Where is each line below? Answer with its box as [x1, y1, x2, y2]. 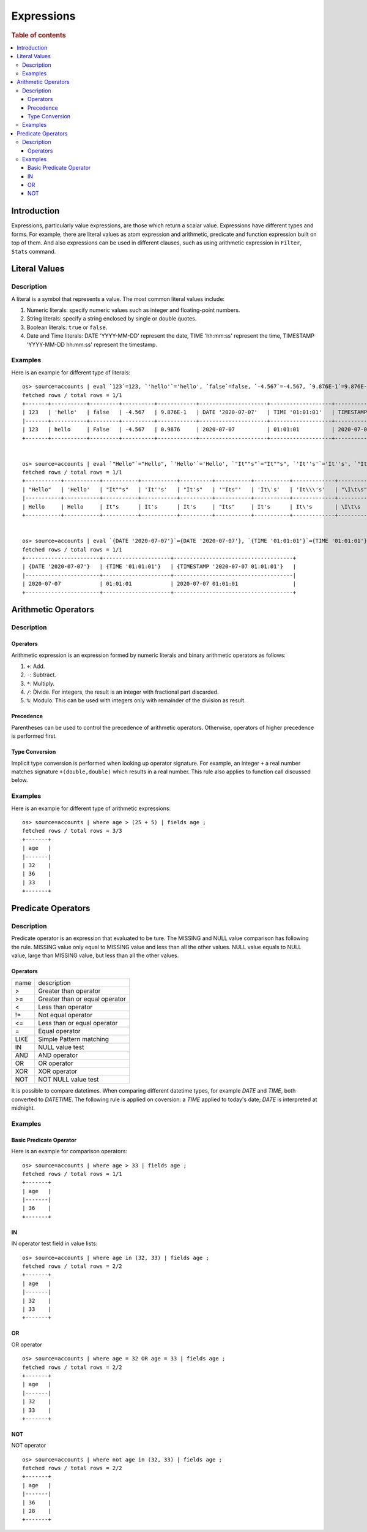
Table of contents [11, 31, 67, 39]
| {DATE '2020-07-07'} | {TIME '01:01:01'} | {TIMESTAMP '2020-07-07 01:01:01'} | [22, 563, 297, 570]
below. [11, 776, 28, 784]
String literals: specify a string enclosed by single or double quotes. [26, 315, 197, 322]
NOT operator [11, 1442, 46, 1449]
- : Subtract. [26, 671, 56, 678]
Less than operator [37, 1003, 93, 1011]
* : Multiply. [26, 680, 55, 687]
